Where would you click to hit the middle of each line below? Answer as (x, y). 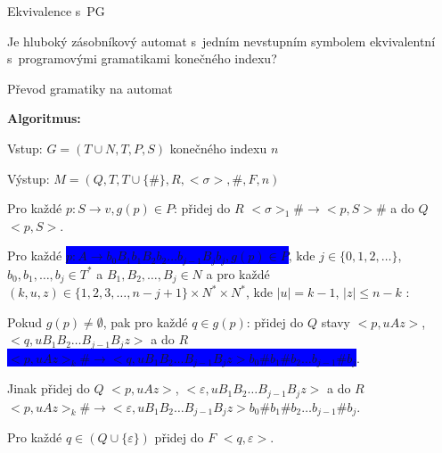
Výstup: (29, 178)
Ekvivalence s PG (56, 11)
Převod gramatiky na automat (90, 88)
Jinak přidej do (49, 388)
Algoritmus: (44, 118)
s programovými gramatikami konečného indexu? (142, 58)
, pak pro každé (145, 321)
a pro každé (238, 273)
